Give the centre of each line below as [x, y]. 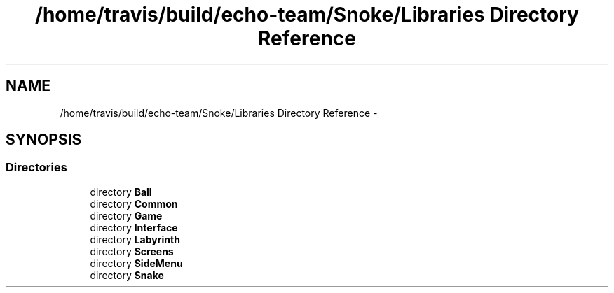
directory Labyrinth [135, 239]
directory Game [126, 215]
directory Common [134, 203]
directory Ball [121, 192]
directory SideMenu [136, 263]
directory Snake [127, 275]
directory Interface [134, 227]
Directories [36, 167]
